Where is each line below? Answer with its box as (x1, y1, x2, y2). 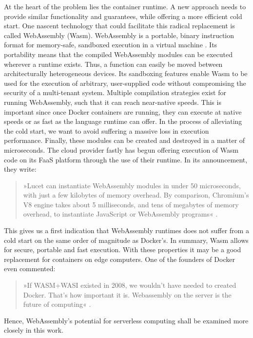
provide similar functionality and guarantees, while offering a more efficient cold (4, 11, 242, 21)
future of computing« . (23, 299, 91, 309)
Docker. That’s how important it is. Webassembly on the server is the (23, 289, 232, 299)
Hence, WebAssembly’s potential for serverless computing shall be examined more (4, 315, 249, 325)
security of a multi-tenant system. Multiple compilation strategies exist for (4, 87, 226, 98)
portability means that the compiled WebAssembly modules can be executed (4, 49, 233, 59)
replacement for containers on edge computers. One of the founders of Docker (4, 254, 235, 264)
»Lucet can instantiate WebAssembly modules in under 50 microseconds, (23, 180, 241, 190)
